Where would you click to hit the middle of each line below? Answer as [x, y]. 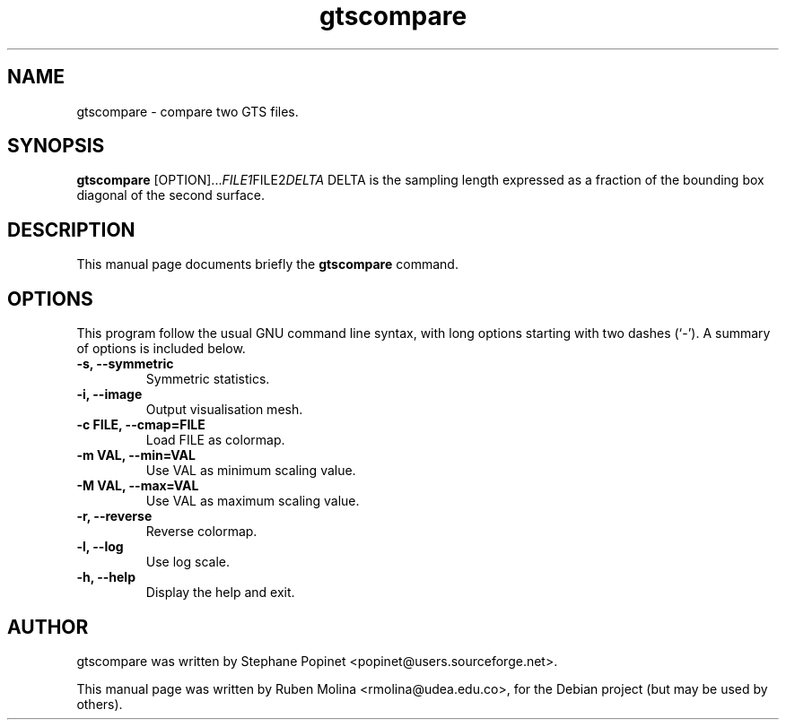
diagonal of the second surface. [171, 195]
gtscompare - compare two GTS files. [188, 111]
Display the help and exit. [220, 593]
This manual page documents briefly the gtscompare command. [267, 264]
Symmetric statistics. [208, 379]
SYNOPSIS [56, 146]
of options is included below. [161, 349]
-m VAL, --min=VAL [136, 455]
